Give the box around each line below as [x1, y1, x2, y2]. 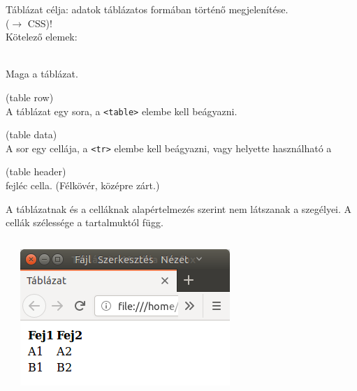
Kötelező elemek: [6, 29, 78, 44]
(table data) [6, 127, 57, 142]
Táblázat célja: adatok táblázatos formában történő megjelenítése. [6, 2, 289, 16]
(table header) [6, 164, 66, 179]
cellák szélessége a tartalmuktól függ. [6, 215, 163, 230]
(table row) [6, 89, 54, 104]
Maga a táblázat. [6, 66, 78, 81]
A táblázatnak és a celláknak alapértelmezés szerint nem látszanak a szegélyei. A [6, 201, 352, 216]
